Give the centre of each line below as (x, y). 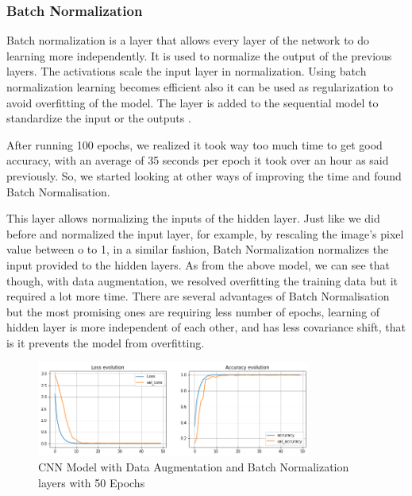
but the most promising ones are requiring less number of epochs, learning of (193, 311)
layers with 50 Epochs (92, 482)
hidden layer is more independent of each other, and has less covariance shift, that (206, 327)
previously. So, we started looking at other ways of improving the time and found (204, 175)
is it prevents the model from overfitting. (106, 342)
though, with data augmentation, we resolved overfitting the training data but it (202, 280)
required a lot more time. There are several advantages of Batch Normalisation (198, 296)
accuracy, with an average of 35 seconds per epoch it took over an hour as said (198, 160)
